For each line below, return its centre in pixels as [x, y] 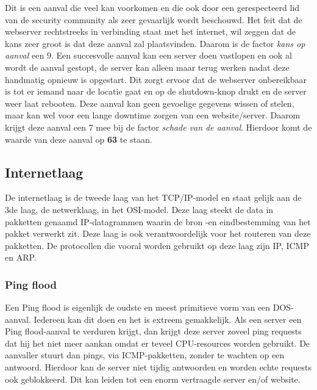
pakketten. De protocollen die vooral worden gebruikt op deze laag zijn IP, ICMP [157, 245]
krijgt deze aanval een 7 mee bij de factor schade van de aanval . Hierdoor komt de [158, 127]
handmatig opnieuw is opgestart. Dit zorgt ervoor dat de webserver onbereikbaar [156, 79]
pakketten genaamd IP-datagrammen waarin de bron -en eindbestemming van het [158, 221]
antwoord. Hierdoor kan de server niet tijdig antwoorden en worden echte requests [158, 367]
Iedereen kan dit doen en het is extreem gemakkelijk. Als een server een [168, 319]
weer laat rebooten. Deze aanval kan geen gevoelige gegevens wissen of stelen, [150, 103]
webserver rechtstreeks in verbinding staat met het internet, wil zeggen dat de [150, 31]
